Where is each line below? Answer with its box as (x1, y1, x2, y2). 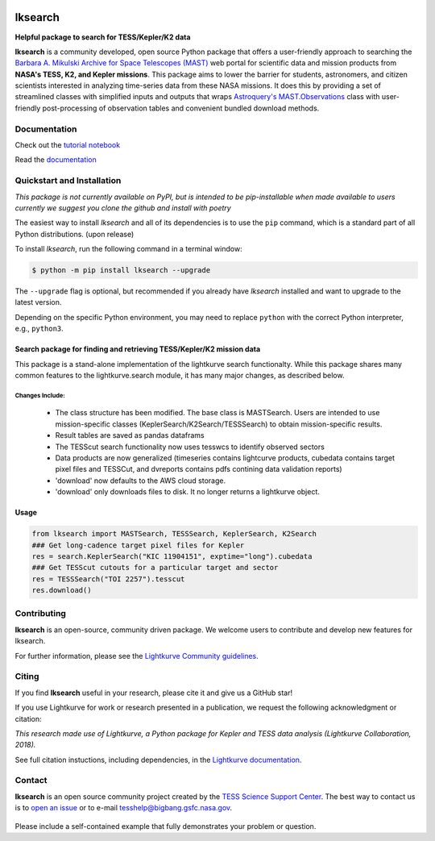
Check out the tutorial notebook (14, 140, 121, 149)
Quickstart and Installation (14, 175, 122, 186)
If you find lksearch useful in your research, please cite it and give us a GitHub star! (14, 688, 293, 697)
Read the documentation (14, 155, 97, 164)
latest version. (14, 298, 62, 307)
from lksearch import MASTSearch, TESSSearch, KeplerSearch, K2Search (31, 529, 317, 539)
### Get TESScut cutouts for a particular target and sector (31, 563, 279, 572)
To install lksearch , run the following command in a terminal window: (14, 244, 242, 254)
